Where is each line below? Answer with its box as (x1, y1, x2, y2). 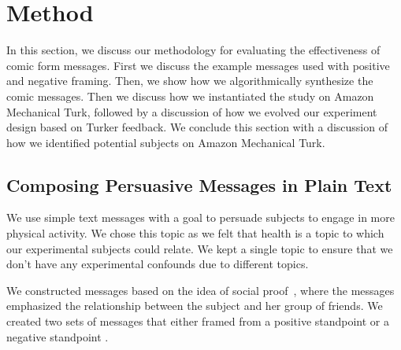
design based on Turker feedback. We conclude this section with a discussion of (6, 119, 388, 135)
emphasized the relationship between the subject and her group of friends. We (6, 297, 383, 314)
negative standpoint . (6, 328, 109, 344)
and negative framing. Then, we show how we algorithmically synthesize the (6, 72, 373, 89)
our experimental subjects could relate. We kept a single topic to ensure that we (6, 240, 393, 256)
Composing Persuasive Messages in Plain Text (6, 172, 392, 197)
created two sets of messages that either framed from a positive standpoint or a (6, 313, 390, 330)
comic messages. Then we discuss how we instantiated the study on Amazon (6, 87, 374, 104)
